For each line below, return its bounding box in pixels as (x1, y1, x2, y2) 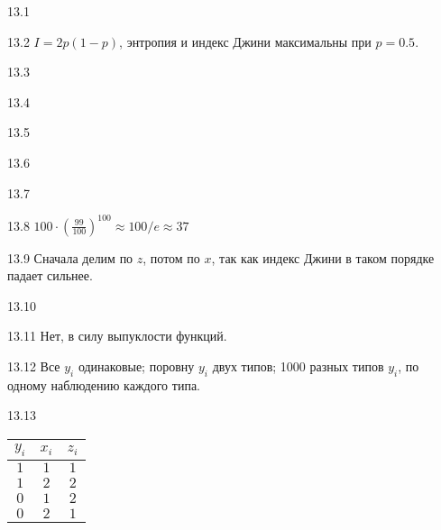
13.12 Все (7, 357, 60, 376)
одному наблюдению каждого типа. (7, 375, 200, 394)
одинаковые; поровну (78, 357, 195, 376)
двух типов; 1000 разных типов (212, 357, 384, 376)
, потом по (142, 248, 200, 267)
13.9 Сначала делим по (7, 248, 133, 267)
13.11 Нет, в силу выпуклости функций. (7, 326, 227, 345)
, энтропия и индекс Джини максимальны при (119, 32, 372, 50)
